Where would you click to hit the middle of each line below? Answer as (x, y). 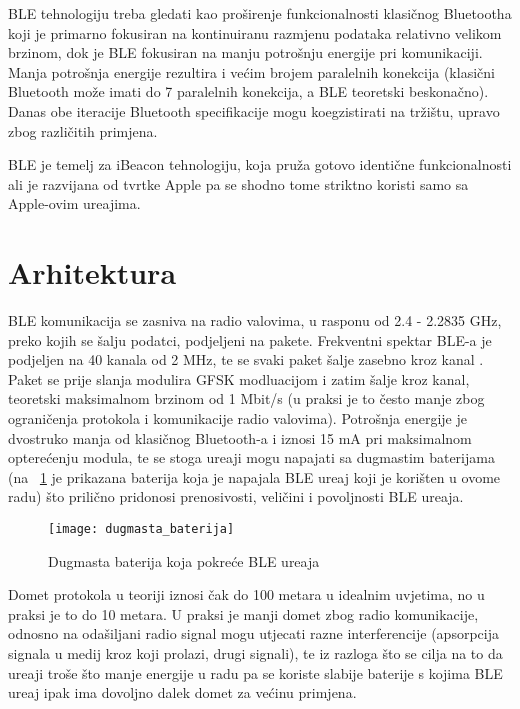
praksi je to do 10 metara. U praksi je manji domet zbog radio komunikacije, (243, 613)
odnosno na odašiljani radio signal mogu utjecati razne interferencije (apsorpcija (253, 633)
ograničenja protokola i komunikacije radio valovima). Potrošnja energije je (238, 418)
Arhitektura (92, 272)
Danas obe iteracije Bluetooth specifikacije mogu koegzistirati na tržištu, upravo (254, 110)
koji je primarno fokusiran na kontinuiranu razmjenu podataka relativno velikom (255, 32)
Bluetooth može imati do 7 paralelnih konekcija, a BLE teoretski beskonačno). (248, 91)
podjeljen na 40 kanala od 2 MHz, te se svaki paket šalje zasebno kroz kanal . (246, 359)
